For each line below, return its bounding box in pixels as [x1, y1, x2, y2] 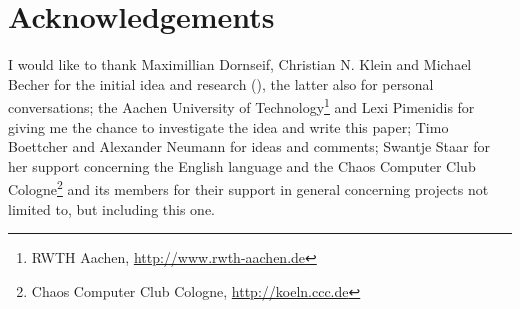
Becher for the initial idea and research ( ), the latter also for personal [8, 73, 434, 94]
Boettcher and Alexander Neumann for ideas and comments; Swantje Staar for [8, 136, 490, 157]
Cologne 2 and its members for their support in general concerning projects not [8, 176, 489, 199]
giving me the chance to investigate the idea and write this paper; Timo [8, 116, 449, 137]
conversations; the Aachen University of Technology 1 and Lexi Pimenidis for [8, 94, 475, 117]
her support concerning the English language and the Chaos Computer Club [8, 155, 476, 176]
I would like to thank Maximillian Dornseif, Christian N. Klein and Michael [8, 54, 472, 75]
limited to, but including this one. [8, 198, 216, 219]
